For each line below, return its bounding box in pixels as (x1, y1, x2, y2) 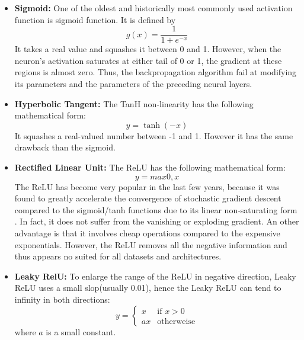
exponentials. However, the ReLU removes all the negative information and (14, 238, 287, 251)
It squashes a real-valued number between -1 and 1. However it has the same (14, 129, 293, 142)
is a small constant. (46, 325, 116, 338)
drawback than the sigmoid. (14, 141, 116, 153)
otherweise (157, 317, 196, 326)
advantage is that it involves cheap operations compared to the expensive (14, 226, 280, 239)
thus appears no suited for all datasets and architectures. (14, 250, 222, 262)
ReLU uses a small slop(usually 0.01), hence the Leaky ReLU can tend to (14, 281, 281, 294)
